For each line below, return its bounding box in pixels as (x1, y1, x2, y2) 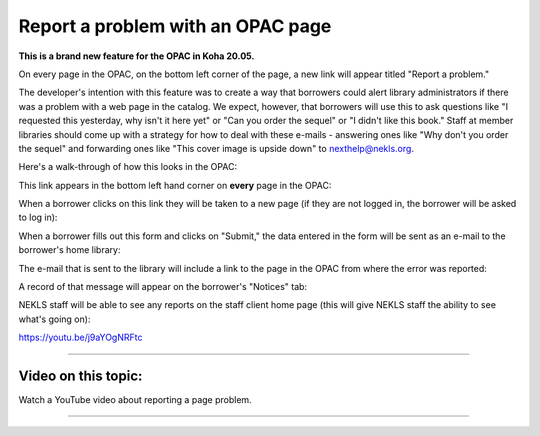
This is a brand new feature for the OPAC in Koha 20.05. (18, 50, 255, 62)
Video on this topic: (18, 368, 143, 384)
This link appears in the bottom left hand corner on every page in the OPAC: (18, 179, 332, 191)
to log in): (18, 211, 58, 224)
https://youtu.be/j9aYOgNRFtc (18, 331, 143, 344)
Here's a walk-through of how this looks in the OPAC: (18, 161, 238, 173)
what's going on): (18, 313, 91, 325)
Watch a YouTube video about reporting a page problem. (18, 394, 252, 406)
